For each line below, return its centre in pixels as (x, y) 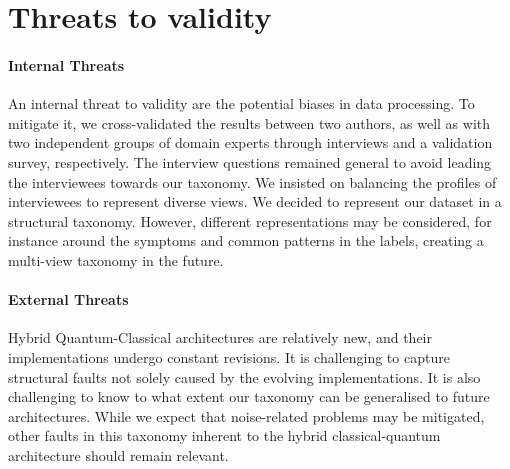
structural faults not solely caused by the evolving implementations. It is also (244, 376)
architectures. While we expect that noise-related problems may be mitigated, (246, 415)
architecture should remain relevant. (118, 454)
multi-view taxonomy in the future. (116, 259)
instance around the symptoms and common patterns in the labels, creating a (246, 240)
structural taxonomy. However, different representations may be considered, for (250, 220)
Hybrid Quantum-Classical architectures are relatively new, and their (220, 337)
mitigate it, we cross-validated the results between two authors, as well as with (249, 122)
